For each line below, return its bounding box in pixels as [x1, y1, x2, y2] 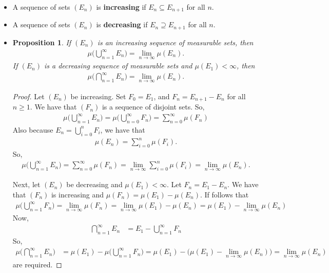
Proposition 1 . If [12, 37, 71, 47]
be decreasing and [66, 179, 123, 190]
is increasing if [96, 2, 146, 12]
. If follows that [200, 189, 249, 200]
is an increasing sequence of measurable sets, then [97, 37, 254, 47]
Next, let [12, 179, 41, 190]
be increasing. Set [70, 90, 126, 101]
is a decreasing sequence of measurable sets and [44, 60, 192, 71]
